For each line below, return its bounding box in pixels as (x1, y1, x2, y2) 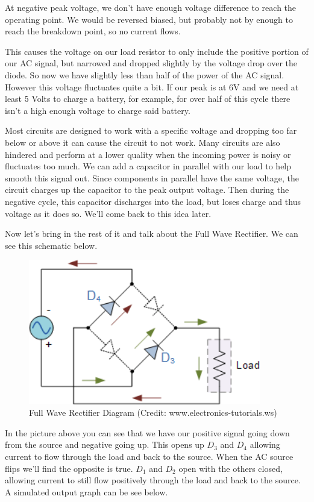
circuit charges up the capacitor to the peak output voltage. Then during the (5, 183, 289, 196)
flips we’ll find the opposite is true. (5, 462, 133, 474)
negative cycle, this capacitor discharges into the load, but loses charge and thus (5, 195, 301, 207)
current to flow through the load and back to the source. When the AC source (5, 450, 294, 463)
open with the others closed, (178, 462, 283, 474)
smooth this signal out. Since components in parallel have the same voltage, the (5, 171, 300, 184)
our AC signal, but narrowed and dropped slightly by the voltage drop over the (5, 57, 297, 69)
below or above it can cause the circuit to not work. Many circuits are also (5, 136, 280, 148)
